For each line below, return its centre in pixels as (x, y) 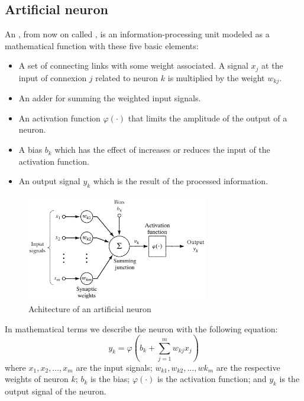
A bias (30, 150)
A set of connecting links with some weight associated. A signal (133, 65)
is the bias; (110, 379)
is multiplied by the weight (216, 77)
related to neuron (127, 77)
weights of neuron (37, 379)
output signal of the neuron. (56, 391)
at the (272, 65)
